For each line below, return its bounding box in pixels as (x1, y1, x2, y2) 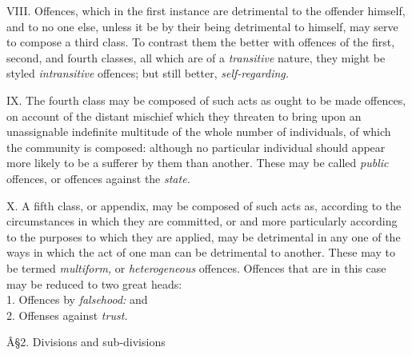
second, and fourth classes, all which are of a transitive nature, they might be (6, 49, 386, 66)
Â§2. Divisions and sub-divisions (6, 333, 166, 350)
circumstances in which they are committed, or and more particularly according (6, 213, 398, 229)
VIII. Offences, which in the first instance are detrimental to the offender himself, (6, 2, 406, 18)
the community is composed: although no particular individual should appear (6, 138, 386, 155)
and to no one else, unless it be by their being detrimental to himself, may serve (6, 18, 398, 34)
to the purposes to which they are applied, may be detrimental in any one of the (6, 228, 401, 245)
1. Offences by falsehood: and (6, 291, 148, 308)
